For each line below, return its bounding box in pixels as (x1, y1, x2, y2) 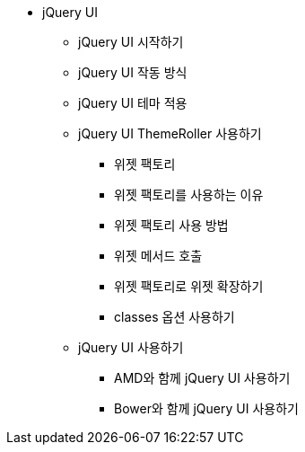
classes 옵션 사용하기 (114, 309, 235, 324)
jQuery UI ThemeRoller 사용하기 (78, 126, 262, 141)
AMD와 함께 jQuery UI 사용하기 (114, 370, 291, 386)
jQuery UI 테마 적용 (78, 95, 187, 111)
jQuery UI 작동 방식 (78, 65, 187, 80)
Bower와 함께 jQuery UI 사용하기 (114, 401, 299, 416)
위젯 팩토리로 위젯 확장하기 (114, 279, 264, 294)
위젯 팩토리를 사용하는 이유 (114, 187, 264, 202)
